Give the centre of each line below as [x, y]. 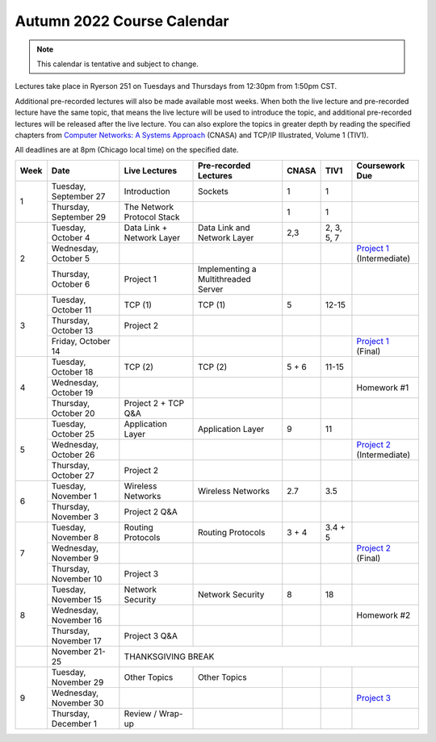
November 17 [76, 640]
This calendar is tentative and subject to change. [118, 64]
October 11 [71, 309]
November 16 [77, 620]
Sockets [214, 191]
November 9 [75, 558]
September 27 [78, 196]
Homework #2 [384, 615]
